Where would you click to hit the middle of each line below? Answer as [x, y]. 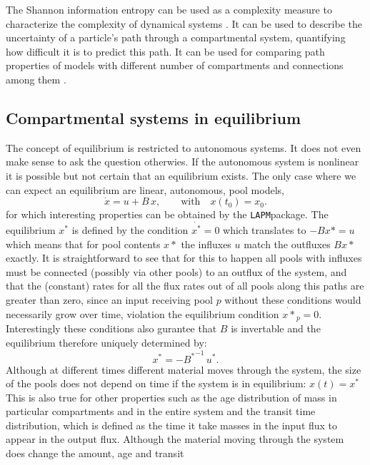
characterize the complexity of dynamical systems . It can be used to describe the [184, 23]
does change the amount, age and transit [95, 453]
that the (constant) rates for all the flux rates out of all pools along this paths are [185, 286]
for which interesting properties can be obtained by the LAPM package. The [167, 214]
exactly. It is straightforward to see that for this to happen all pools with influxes [184, 258]
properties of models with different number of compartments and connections [175, 65]
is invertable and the [276, 328]
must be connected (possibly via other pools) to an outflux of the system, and [176, 271]
